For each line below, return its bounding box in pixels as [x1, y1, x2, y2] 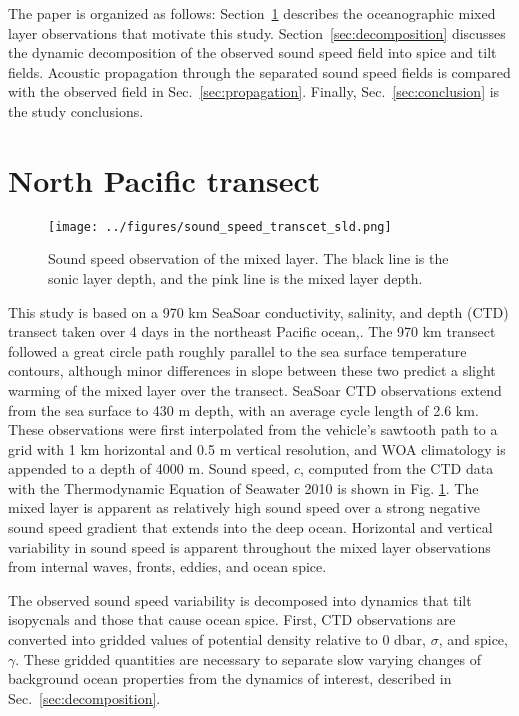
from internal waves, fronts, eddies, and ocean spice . [8, 556, 327, 577]
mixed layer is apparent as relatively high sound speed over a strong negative [8, 497, 480, 518]
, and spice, [438, 629, 508, 650]
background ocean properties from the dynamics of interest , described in [8, 668, 452, 689]
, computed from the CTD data [300, 458, 494, 479]
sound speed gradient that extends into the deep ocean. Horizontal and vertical [8, 517, 493, 538]
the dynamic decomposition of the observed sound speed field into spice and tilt [8, 42, 497, 63]
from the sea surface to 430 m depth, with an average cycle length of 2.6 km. [8, 399, 479, 420]
